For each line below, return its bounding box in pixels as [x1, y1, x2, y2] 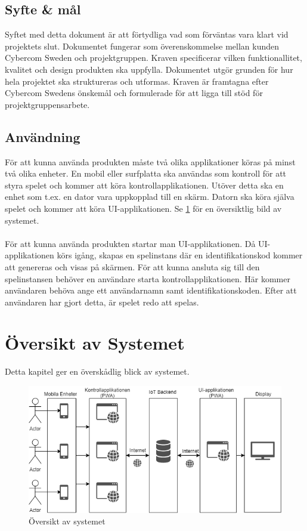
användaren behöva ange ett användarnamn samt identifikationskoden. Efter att [5, 284, 297, 297]
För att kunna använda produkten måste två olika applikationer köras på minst [5, 155, 296, 168]
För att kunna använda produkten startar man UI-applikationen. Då [5, 237, 256, 249]
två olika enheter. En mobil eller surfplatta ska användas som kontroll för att [5, 167, 287, 180]
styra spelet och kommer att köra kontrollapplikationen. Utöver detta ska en [5, 178, 284, 191]
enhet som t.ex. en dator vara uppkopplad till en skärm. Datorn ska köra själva [5, 190, 294, 203]
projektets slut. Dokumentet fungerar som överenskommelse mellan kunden [5, 39, 279, 52]
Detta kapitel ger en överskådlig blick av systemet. [5, 365, 190, 378]
